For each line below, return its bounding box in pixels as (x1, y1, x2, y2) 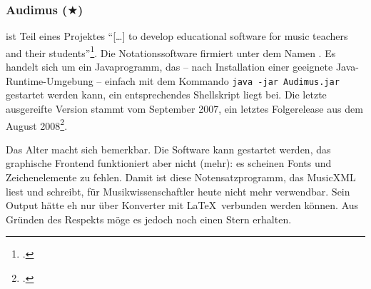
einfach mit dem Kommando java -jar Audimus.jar (105, 73, 340, 88)
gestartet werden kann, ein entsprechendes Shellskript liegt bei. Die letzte (6, 87, 327, 102)
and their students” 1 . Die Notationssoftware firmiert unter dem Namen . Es (6, 43, 336, 60)
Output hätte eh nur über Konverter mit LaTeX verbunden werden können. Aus (6, 198, 359, 213)
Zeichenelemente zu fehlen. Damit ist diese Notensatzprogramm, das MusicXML (6, 169, 356, 184)
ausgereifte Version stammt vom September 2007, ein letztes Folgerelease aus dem (6, 101, 363, 116)
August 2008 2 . (6, 116, 68, 133)
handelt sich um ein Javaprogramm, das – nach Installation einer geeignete (6, 59, 333, 74)
